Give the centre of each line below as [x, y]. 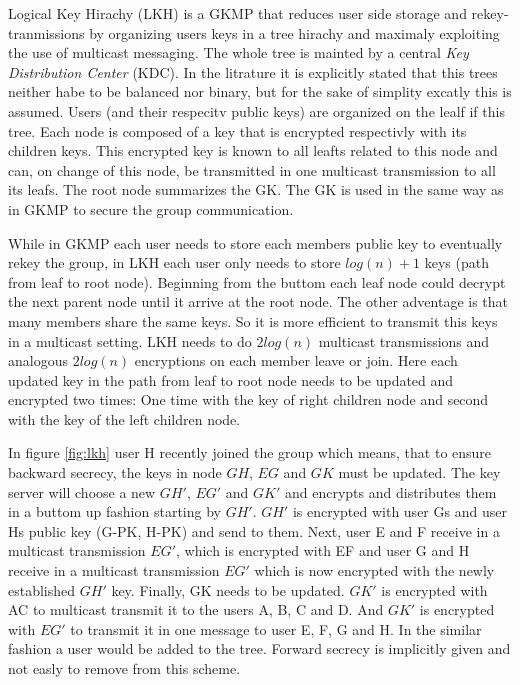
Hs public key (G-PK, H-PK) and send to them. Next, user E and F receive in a [254, 530]
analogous [38, 360]
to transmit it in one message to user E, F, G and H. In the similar [276, 628]
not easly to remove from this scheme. [124, 668]
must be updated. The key [419, 472]
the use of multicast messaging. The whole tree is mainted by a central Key [238, 52]
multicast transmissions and [404, 340]
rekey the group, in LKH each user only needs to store [174, 262]
